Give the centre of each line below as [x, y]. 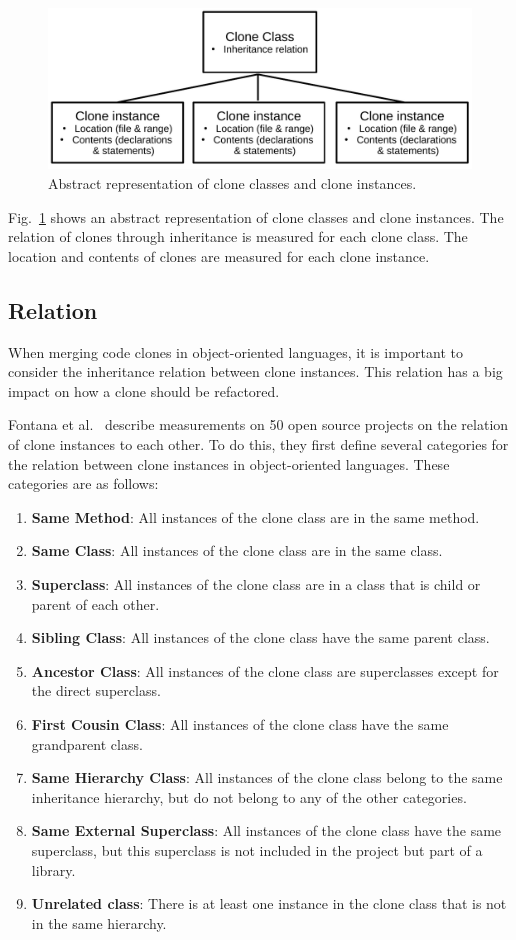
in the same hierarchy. [99, 922]
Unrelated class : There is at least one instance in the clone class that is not [269, 903]
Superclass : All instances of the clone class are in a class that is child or [256, 584]
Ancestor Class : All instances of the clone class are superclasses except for [265, 670]
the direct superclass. [96, 690]
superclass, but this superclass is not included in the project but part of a [257, 849]
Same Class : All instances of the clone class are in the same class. [237, 550]
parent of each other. [95, 603]
